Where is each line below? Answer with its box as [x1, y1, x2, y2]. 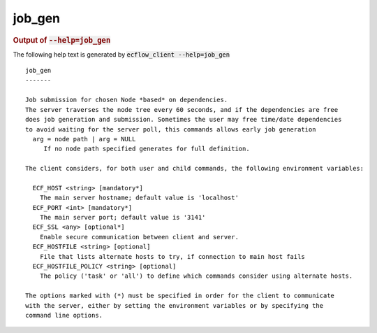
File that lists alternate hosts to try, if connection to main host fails [39, 253, 305, 260]
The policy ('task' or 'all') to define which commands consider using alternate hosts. [39, 272, 353, 280]
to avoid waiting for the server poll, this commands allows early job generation [25, 125, 316, 133]
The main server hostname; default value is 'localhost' [39, 194, 239, 202]
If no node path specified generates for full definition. [43, 145, 251, 153]
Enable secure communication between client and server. [39, 233, 239, 241]
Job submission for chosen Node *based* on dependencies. [25, 96, 228, 104]
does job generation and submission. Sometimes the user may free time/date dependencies [25, 115, 342, 124]
